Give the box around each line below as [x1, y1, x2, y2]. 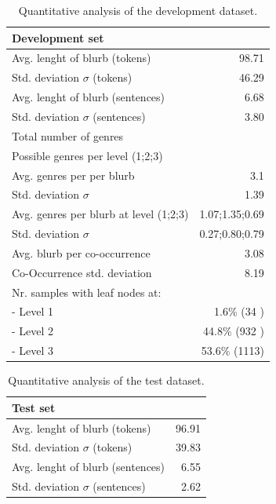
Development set [12, 29, 104, 46]
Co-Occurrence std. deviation [12, 264, 152, 280]
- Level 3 [12, 342, 54, 359]
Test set [12, 399, 56, 415]
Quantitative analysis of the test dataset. [8, 372, 205, 389]
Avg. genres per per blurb [12, 166, 135, 183]
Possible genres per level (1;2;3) [12, 147, 163, 163]
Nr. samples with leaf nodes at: [12, 283, 162, 300]
